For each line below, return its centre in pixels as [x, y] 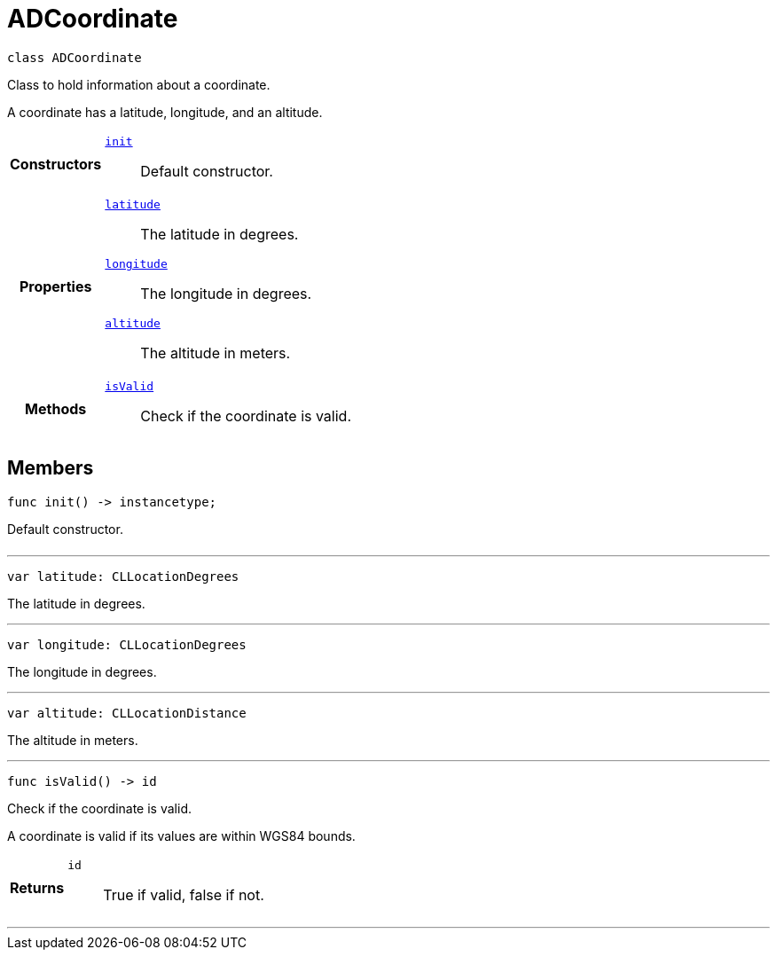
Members [51, 468]
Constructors [56, 165]
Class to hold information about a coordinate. [139, 84]
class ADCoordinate [75, 57]
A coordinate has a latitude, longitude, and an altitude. [165, 112]
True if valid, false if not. [184, 894]
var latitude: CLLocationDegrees [123, 576]
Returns [37, 888]
